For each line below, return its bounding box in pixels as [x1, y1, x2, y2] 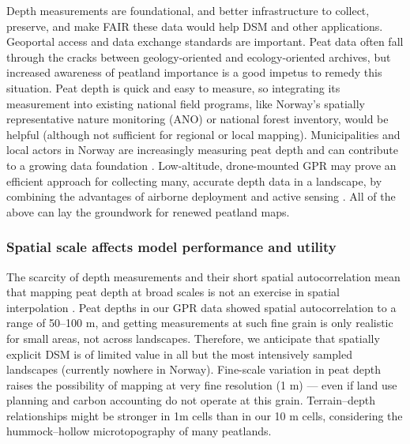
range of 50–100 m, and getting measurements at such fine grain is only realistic [6, 314, 393, 331]
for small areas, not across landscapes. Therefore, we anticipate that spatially [6, 329, 380, 346]
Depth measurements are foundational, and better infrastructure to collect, [6, 2, 370, 18]
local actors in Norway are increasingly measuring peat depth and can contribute [6, 141, 398, 158]
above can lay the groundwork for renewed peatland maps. [6, 203, 290, 220]
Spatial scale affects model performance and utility [6, 237, 337, 257]
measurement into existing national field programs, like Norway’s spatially [6, 95, 365, 111]
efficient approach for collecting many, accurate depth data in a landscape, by [6, 172, 382, 189]
